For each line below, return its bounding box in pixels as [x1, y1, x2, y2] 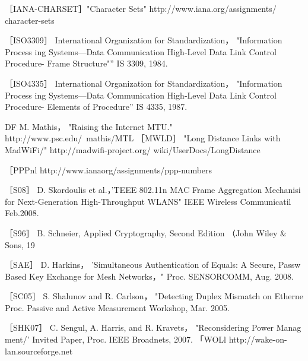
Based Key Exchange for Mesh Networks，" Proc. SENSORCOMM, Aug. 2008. [5, 270, 294, 282]
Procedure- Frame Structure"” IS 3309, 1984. [5, 57, 168, 69]
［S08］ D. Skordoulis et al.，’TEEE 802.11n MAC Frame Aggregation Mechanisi [5, 183, 301, 196]
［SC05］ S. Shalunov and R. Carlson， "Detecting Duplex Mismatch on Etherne [5, 290, 303, 302]
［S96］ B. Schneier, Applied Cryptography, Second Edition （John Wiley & [5, 226, 287, 239]
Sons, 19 [5, 238, 35, 251]
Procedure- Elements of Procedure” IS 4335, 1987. [5, 100, 188, 113]
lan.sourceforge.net [5, 344, 73, 357]
